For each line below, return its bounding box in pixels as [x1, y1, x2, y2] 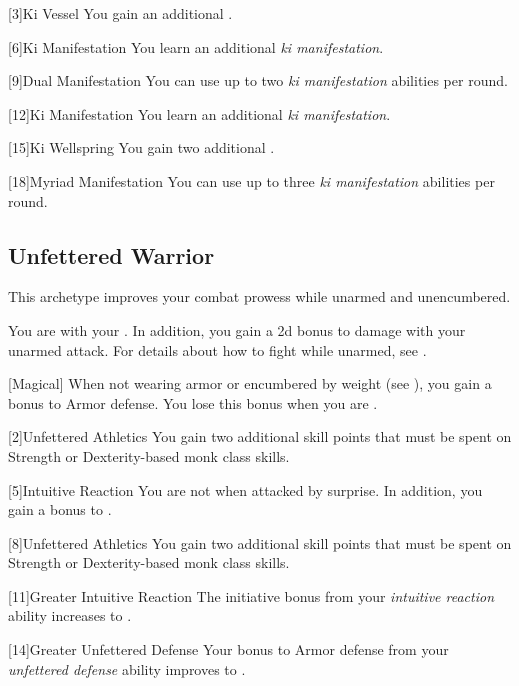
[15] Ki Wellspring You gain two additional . [8, 137, 275, 158]
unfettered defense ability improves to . [8, 658, 246, 679]
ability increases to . [8, 605, 132, 626]
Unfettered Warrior [8, 239, 215, 270]
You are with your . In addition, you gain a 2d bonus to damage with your [8, 319, 466, 340]
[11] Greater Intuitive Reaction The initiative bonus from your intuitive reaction [8, 585, 495, 606]
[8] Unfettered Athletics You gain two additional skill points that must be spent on [8, 532, 512, 553]
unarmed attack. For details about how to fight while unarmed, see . [8, 339, 427, 360]
